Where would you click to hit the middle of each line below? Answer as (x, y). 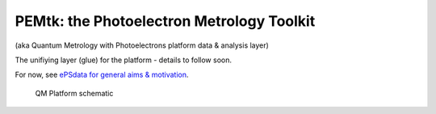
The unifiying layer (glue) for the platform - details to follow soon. (123, 60)
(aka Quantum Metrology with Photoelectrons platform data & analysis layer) (142, 45)
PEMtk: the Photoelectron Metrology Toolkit (165, 21)
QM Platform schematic (74, 93)
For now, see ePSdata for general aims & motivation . (102, 75)
